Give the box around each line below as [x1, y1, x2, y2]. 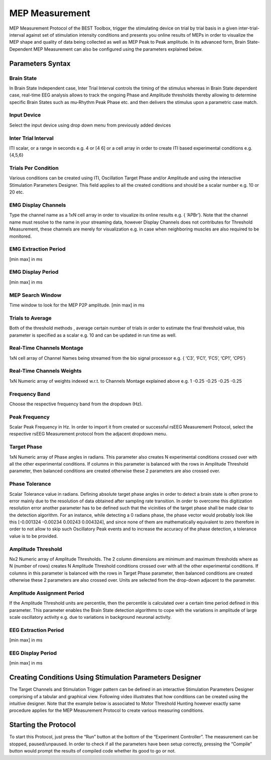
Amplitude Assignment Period [9, 589, 85, 596]
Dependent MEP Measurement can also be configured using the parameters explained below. [9, 46, 203, 52]
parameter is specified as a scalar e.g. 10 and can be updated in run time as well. [9, 332, 177, 338]
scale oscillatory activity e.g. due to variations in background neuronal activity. [9, 614, 172, 620]
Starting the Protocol [9, 721, 76, 729]
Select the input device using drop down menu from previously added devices [9, 122, 171, 128]
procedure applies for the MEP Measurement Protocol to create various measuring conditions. [9, 707, 204, 713]
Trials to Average [9, 314, 52, 321]
